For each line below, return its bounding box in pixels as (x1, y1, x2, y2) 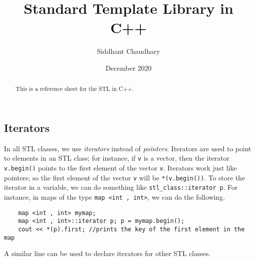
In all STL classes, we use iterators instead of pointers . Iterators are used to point (4, 143, 252, 153)
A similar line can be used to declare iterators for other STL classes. (4, 248, 211, 259)
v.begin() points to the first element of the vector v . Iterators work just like (4, 163, 237, 173)
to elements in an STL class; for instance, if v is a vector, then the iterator (4, 153, 230, 163)
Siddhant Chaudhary (97, 46, 160, 56)
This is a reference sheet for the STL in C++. (15, 85, 134, 93)
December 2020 (105, 62, 152, 73)
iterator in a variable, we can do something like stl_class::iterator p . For (4, 182, 238, 192)
